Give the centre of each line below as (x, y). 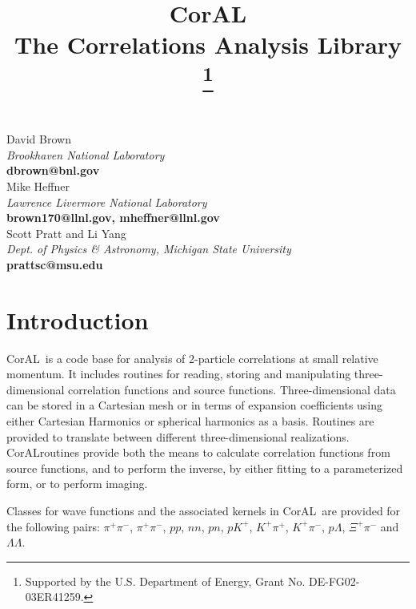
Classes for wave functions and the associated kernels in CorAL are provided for (204, 511)
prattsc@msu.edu (55, 264)
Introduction (78, 319)
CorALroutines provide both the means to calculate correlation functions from (198, 452)
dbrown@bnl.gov (53, 170)
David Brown (39, 139)
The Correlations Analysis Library (208, 44)
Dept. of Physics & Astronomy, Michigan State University (149, 249)
